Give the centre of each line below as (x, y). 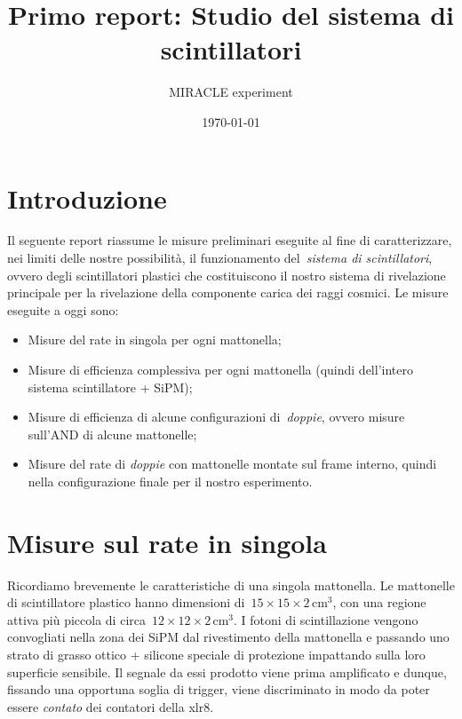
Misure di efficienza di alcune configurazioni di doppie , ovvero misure (216, 417)
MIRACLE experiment (231, 92)
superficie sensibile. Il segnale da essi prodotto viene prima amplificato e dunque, (227, 672)
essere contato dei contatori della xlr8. (111, 706)
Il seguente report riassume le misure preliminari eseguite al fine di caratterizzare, (230, 240)
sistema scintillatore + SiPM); (110, 387)
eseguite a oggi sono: (63, 309)
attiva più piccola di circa (76, 619)
